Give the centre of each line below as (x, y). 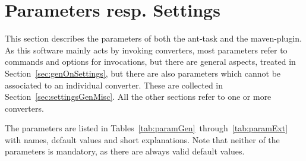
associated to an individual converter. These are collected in (114, 85)
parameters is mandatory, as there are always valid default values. (125, 151)
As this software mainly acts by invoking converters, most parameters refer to (146, 50)
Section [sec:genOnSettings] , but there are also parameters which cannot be (143, 73)
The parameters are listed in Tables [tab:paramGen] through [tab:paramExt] (146, 128)
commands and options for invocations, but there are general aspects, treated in (150, 61)
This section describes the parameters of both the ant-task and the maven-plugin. (153, 38)
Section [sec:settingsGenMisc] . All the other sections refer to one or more (138, 97)
